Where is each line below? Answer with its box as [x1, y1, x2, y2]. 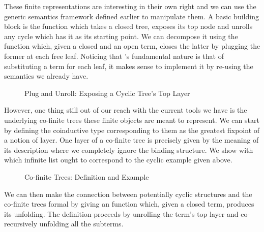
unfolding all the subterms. [39, 218, 124, 229]
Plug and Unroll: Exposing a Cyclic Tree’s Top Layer [24, 87, 190, 98]
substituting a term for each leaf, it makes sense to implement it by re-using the [4, 60, 253, 71]
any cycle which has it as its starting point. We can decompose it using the [4, 30, 238, 41]
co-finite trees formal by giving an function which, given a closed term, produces [4, 198, 254, 209]
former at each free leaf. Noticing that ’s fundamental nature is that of [4, 50, 224, 61]
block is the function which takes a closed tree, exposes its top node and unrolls [4, 21, 253, 31]
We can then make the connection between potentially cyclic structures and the [4, 188, 252, 199]
